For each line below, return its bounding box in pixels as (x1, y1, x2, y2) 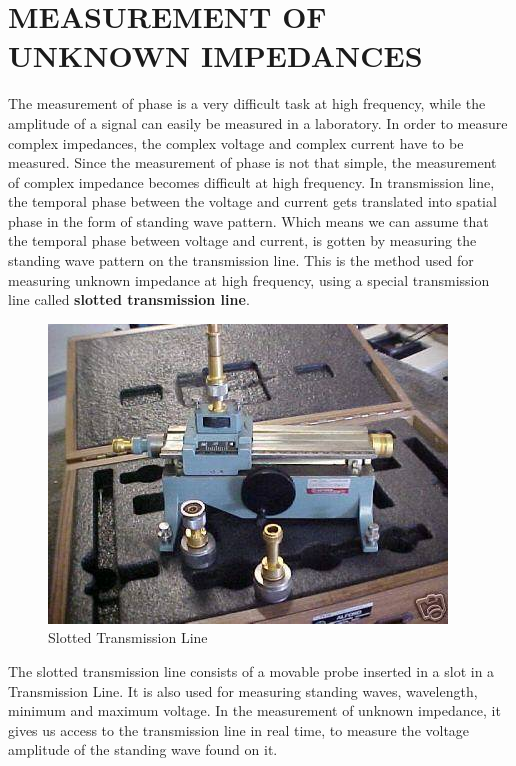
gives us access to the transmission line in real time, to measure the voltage (8, 719, 470, 740)
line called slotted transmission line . (8, 289, 250, 310)
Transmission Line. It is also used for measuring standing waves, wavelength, (8, 680, 478, 701)
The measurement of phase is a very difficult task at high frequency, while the (8, 93, 486, 114)
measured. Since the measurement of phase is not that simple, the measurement (8, 152, 497, 173)
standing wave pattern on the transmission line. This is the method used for (8, 250, 474, 271)
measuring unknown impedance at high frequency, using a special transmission (8, 269, 490, 290)
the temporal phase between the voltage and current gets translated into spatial (8, 191, 497, 212)
